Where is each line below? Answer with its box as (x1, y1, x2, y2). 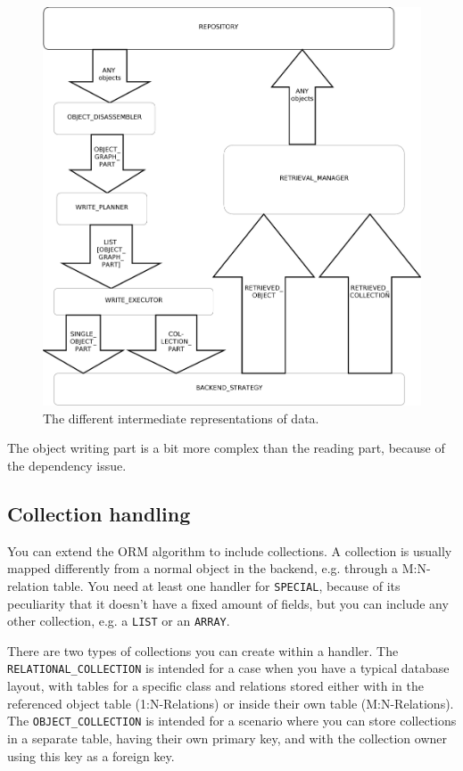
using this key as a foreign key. (7, 746, 175, 765)
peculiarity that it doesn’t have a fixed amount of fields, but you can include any (7, 594, 449, 612)
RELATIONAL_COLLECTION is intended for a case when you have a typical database (7, 659, 450, 677)
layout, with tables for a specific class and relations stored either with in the (7, 677, 424, 695)
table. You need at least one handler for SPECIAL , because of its (53, 576, 401, 595)
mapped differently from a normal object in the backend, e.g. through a (7, 559, 399, 578)
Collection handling (7, 499, 191, 527)
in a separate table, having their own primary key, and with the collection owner (7, 728, 448, 747)
